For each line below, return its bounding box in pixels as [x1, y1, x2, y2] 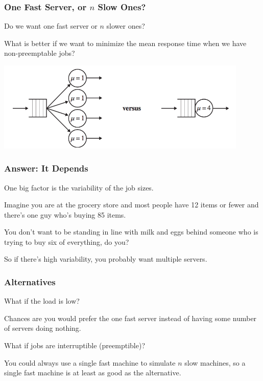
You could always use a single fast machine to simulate [4, 357, 176, 368]
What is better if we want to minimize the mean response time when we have [4, 37, 247, 48]
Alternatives [4, 276, 56, 288]
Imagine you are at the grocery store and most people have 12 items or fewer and [4, 199, 259, 210]
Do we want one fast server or [4, 20, 98, 31]
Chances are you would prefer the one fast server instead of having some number [4, 312, 257, 323]
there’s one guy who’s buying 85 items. [4, 209, 126, 220]
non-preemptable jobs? [4, 48, 75, 58]
